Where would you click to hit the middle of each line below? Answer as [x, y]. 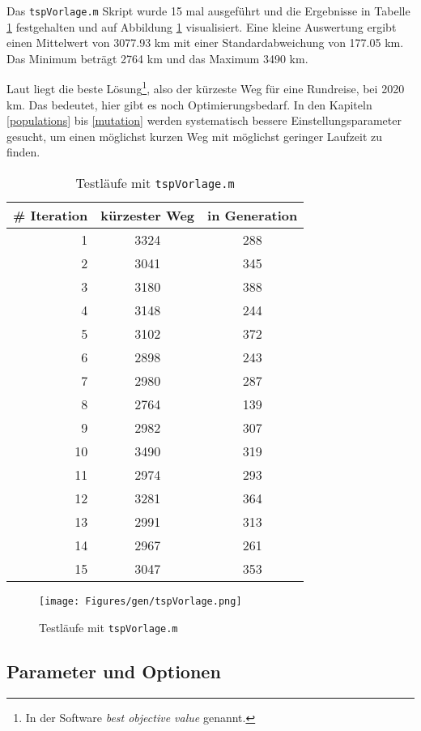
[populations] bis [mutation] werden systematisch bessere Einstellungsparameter [204, 120]
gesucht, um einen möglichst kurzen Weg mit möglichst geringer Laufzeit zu [195, 136]
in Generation [253, 216]
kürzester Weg [148, 216]
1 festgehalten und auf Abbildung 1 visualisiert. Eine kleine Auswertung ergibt [202, 26]
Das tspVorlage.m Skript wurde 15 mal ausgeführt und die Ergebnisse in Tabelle [208, 11]
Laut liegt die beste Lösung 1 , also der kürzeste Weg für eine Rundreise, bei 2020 [206, 88]
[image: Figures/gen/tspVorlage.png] [140, 602]
